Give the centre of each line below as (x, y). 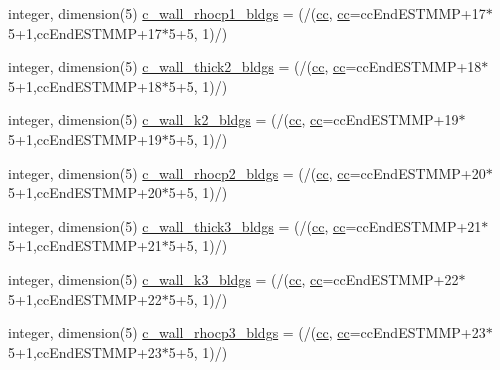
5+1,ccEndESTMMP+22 (85, 298)
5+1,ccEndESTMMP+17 (85, 32)
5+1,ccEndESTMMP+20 (85, 192)
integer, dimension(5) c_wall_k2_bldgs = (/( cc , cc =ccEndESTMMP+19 (233, 119)
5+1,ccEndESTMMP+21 (85, 245)
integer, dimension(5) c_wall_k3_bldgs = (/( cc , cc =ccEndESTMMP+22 (233, 278)
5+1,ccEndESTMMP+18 (85, 85)
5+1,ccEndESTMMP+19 (85, 138)
